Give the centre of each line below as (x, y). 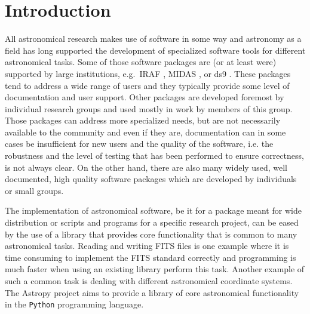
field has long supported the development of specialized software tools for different (155, 50)
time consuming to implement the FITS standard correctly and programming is (151, 257)
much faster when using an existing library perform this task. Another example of (155, 269)
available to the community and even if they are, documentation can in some (145, 132)
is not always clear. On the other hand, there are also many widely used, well (146, 167)
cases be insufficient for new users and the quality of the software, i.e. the (139, 144)
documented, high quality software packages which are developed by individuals (151, 179)
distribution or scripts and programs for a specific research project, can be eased (152, 222)
